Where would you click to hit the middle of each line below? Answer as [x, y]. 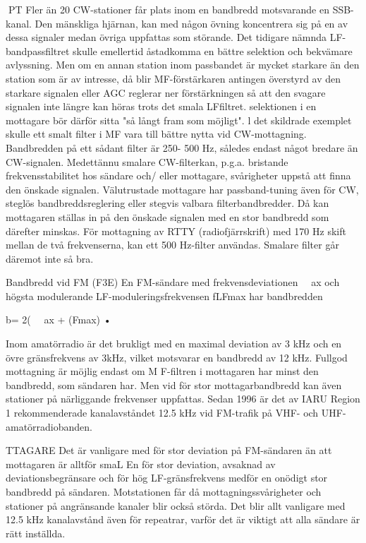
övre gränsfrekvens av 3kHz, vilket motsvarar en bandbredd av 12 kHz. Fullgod [177, 357]
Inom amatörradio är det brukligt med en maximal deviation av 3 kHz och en [174, 344]
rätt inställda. [36, 533]
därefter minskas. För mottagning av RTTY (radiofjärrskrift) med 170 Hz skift [176, 231]
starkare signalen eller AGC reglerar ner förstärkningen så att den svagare [166, 92]
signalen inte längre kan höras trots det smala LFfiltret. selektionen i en [161, 106]
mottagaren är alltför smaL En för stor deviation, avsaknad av [141, 464]
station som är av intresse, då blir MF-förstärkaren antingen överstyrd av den [173, 78]
